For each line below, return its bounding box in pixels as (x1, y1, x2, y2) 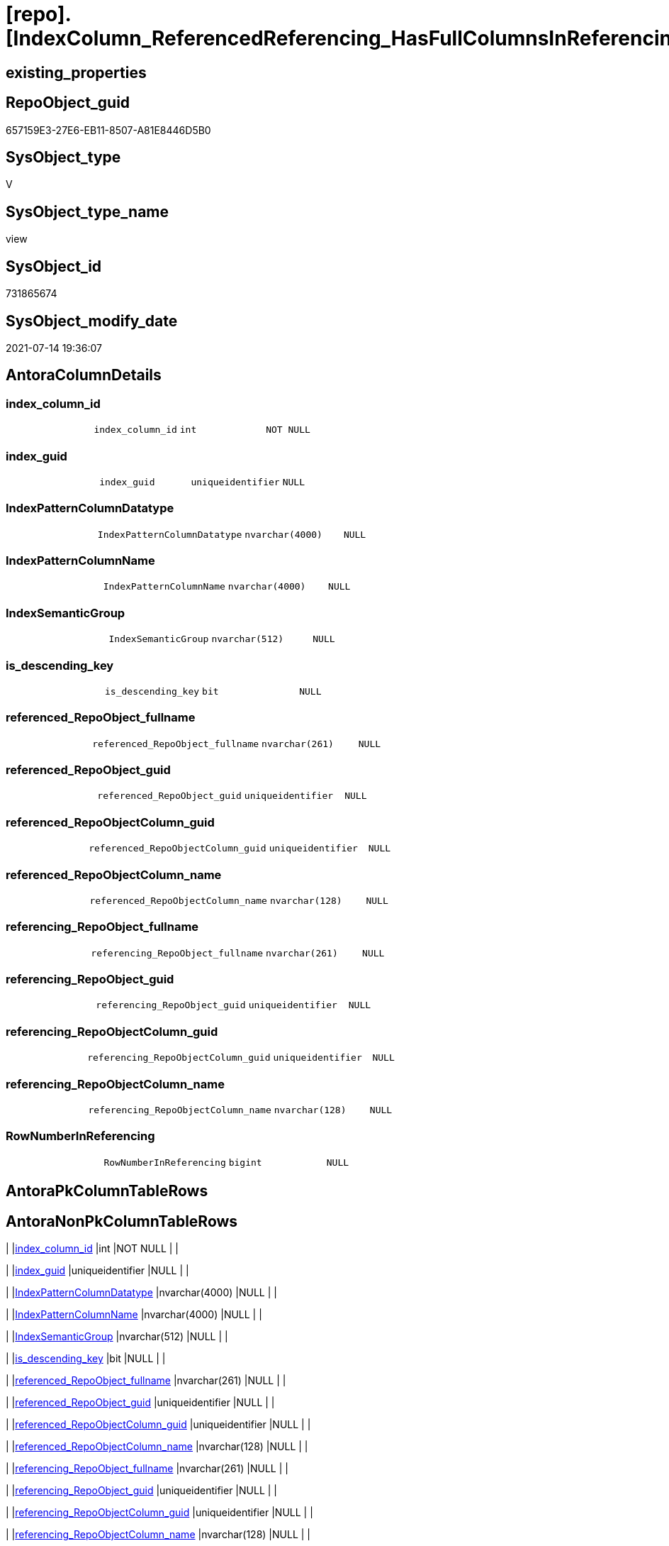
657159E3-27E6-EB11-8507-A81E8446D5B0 (6, 123, 211, 136)
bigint (228, 1156, 262, 1168)
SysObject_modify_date (6, 311, 178, 330)
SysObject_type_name (6, 202, 169, 221)
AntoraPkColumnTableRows (6, 1182, 208, 1200)
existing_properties (6, 63, 147, 82)
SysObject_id (6, 257, 102, 275)
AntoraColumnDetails (6, 366, 162, 385)
